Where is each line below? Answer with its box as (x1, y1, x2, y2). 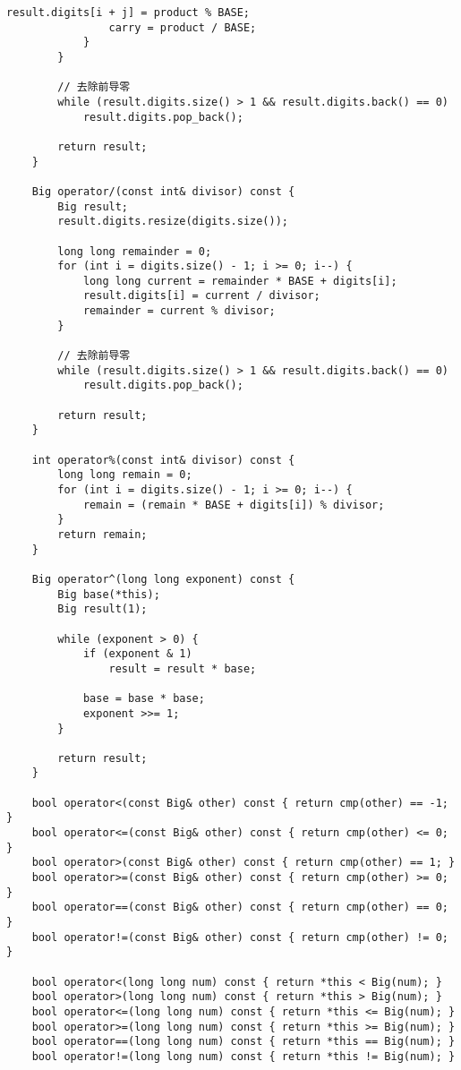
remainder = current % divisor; (82, 304, 276, 318)
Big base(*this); (57, 587, 160, 601)
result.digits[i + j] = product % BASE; (6, 6, 251, 19)
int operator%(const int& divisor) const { (31, 453, 295, 467)
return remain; (57, 527, 148, 541)
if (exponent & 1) (82, 647, 192, 661)
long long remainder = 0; (57, 244, 212, 258)
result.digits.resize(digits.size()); (57, 215, 288, 228)
